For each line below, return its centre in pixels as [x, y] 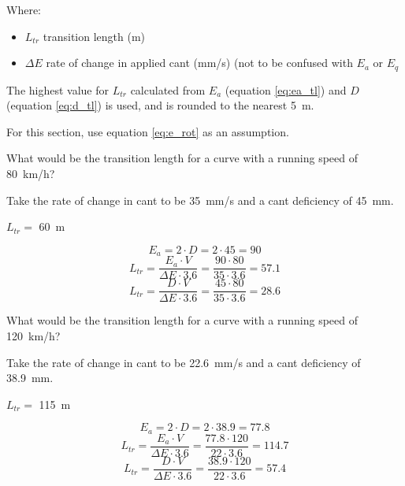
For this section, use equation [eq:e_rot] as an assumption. [148, 131]
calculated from [168, 89]
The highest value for [58, 89]
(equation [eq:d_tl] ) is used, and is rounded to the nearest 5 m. [160, 105]
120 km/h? [33, 335]
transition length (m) [94, 36]
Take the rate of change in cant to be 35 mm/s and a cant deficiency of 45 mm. [200, 200]
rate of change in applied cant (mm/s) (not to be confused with [199, 63]
